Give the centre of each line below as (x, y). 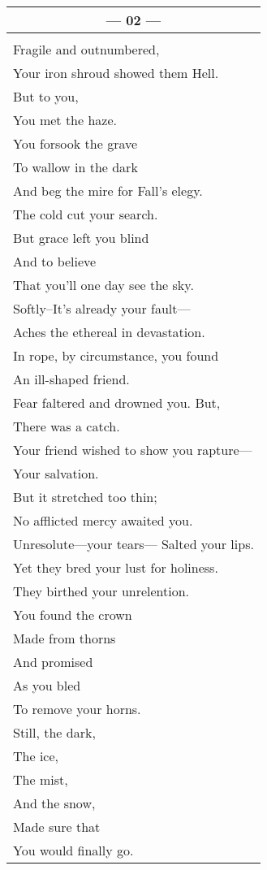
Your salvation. (56, 473)
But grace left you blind (81, 238)
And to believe (55, 261)
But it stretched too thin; (85, 497)
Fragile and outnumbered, (86, 49)
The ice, (36, 756)
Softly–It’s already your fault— (102, 308)
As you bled (47, 685)
